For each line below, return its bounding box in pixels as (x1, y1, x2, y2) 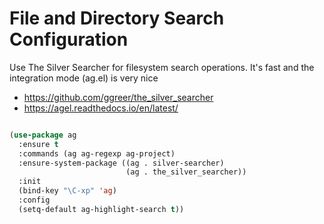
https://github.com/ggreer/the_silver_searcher (23, 91, 214, 103)
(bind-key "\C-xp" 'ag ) (18, 186, 117, 196)
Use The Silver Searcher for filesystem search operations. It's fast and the (9, 61, 315, 73)
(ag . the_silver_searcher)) (125, 167, 247, 177)
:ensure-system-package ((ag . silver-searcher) (18, 158, 225, 168)
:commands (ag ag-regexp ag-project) (18, 148, 176, 159)
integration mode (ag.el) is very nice (9, 72, 159, 84)
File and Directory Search (9, 7, 225, 30)
